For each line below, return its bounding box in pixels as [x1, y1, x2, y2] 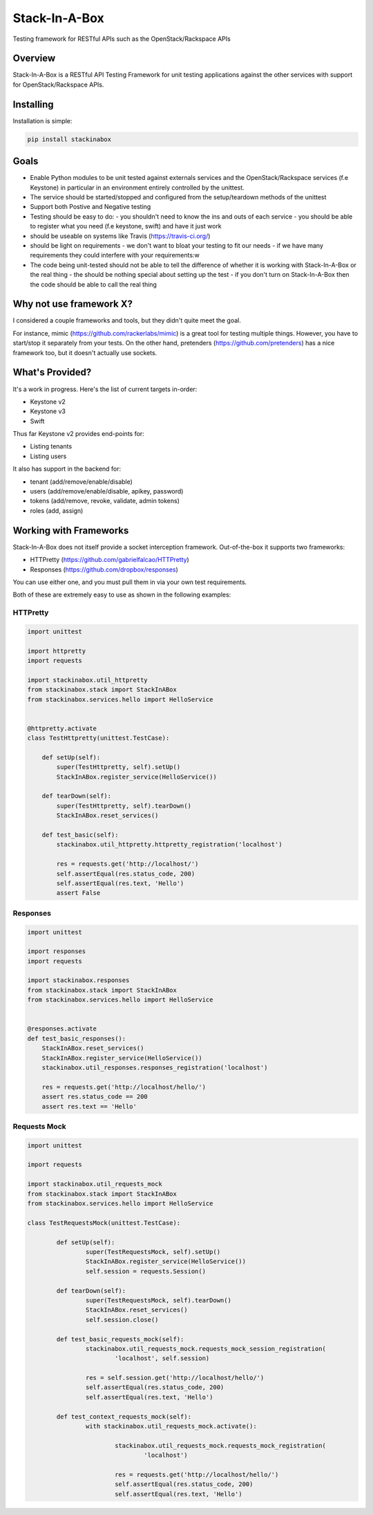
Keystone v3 [30, 407, 66, 415]
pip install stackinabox [27, 135, 112, 143]
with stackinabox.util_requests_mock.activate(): [85, 1422, 257, 1431]
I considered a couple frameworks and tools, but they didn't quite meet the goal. [12, 316, 242, 325]
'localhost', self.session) [114, 1354, 210, 1363]
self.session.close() [85, 1316, 159, 1323]
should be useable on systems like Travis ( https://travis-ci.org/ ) [30, 232, 211, 240]
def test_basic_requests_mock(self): [56, 1335, 184, 1343]
